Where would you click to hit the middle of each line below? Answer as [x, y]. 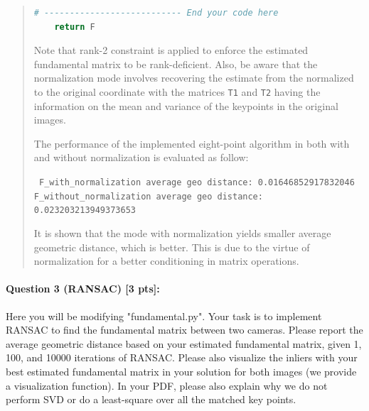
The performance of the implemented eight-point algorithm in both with [192, 143]
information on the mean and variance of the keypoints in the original [186, 105]
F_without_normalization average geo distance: [148, 196]
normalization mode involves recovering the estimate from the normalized [194, 78]
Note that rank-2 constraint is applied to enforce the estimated [171, 50]
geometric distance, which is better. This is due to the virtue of [172, 247]
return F [75, 27]
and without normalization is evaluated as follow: [141, 157]
